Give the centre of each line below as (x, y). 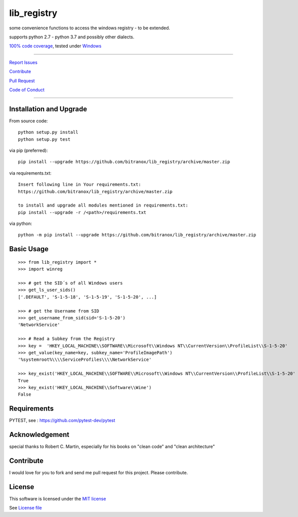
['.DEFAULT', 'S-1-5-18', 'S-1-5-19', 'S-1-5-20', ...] (87, 297)
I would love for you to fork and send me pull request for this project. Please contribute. (99, 473)
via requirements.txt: (30, 173)
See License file (26, 508)
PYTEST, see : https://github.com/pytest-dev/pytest (62, 420)
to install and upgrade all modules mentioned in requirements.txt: (103, 206)
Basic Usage (29, 249)
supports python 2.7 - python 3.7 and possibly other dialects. (72, 37)
